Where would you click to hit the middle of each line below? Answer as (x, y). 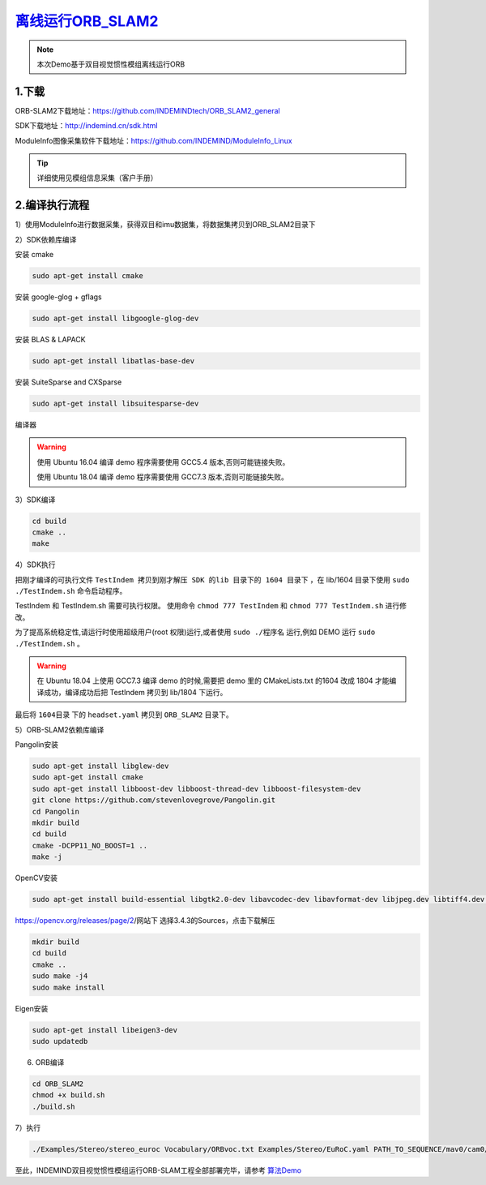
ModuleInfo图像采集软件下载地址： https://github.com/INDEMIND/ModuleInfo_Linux (153, 140)
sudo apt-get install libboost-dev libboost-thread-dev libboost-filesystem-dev (196, 788)
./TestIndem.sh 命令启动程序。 (71, 591)
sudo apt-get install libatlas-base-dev (113, 361)
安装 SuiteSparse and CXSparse (68, 382)
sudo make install (68, 987)
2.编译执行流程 (52, 206)
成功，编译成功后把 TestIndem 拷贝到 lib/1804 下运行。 (135, 692)
